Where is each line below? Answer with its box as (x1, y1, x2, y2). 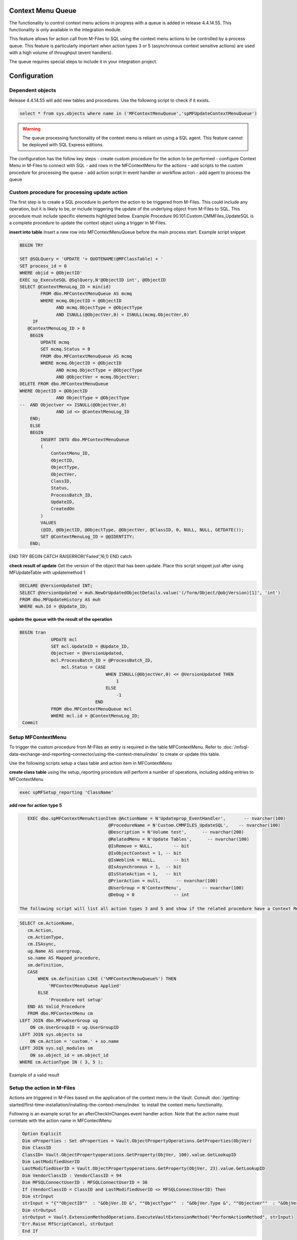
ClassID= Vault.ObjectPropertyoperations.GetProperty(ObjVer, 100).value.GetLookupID (22, 1152, 237, 1158)
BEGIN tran (19, 630, 46, 635)
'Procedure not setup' (48, 997, 103, 1002)
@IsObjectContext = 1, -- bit (108, 850, 182, 856)
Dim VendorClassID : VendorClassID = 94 (22, 1173, 122, 1178)
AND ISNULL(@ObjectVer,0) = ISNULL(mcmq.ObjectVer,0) (56, 311, 190, 317)
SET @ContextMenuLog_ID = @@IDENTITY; (40, 534, 135, 540)
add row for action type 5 (9, 802, 62, 808)
